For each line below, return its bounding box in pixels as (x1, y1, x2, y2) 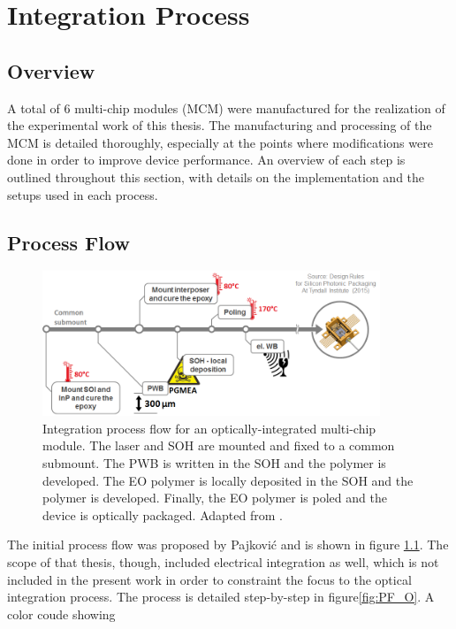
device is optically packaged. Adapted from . (42, 505, 283, 524)
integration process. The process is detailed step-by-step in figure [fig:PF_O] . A (7, 587, 435, 606)
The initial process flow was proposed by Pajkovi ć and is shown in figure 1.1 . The (7, 535, 449, 554)
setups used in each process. (7, 185, 158, 203)
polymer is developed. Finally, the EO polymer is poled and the (42, 488, 387, 507)
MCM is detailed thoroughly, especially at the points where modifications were (7, 133, 433, 151)
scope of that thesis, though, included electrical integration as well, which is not (7, 552, 439, 571)
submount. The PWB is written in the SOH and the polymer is (42, 454, 386, 472)
